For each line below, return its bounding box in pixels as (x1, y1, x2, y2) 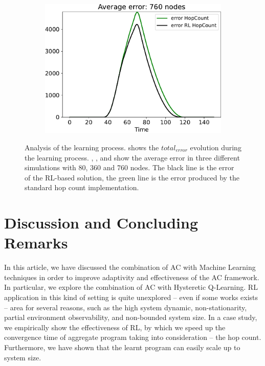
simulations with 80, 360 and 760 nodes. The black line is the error (25, 162, 234, 173)
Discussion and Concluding (4, 212, 198, 233)
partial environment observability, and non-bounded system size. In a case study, (4, 312, 257, 323)
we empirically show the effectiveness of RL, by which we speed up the (4, 322, 226, 332)
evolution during (190, 142, 241, 152)
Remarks (4, 232, 68, 253)
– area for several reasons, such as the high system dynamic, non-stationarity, (4, 302, 247, 312)
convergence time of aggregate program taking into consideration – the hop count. (4, 332, 261, 342)
